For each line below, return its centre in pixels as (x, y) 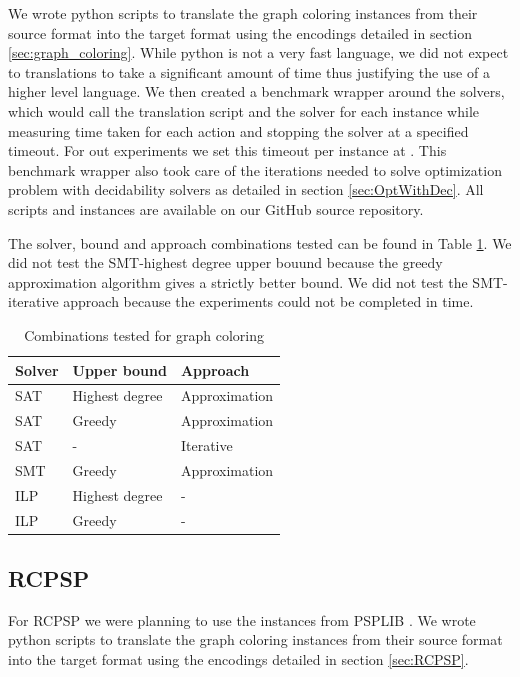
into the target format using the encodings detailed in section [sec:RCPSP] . (238, 659)
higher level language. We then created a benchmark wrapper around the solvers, (256, 91)
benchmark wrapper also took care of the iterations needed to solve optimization (255, 169)
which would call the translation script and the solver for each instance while (244, 110)
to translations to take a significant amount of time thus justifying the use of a (249, 71)
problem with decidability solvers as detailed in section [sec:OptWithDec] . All (246, 189)
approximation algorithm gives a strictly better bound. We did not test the (238, 281)
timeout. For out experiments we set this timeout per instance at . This (227, 150)
